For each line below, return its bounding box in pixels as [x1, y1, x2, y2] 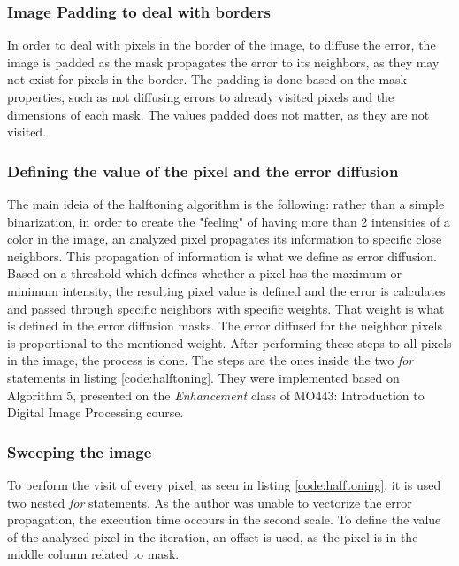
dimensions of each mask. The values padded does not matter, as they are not [7, 105, 430, 123]
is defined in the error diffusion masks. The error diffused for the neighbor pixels [7, 316, 442, 335]
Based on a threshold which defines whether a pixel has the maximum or [7, 264, 402, 283]
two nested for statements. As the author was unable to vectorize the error [7, 492, 412, 511]
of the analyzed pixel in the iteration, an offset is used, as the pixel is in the [7, 527, 418, 546]
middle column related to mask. [7, 545, 180, 563]
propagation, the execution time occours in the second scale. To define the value [7, 510, 441, 529]
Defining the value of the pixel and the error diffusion [7, 159, 399, 182]
